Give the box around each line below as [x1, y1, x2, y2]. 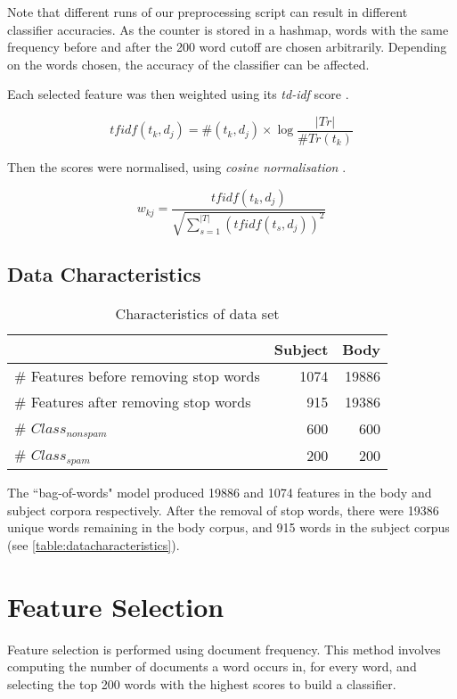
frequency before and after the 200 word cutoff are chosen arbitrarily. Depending [7, 37, 447, 56]
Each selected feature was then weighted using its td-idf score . [7, 85, 349, 103]
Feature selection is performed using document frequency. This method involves [7, 639, 441, 658]
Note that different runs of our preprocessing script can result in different [7, 3, 408, 21]
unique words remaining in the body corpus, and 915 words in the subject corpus [7, 518, 450, 537]
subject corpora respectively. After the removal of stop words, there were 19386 [7, 500, 439, 519]
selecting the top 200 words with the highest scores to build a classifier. [7, 674, 396, 693]
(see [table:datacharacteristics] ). [7, 535, 180, 554]
